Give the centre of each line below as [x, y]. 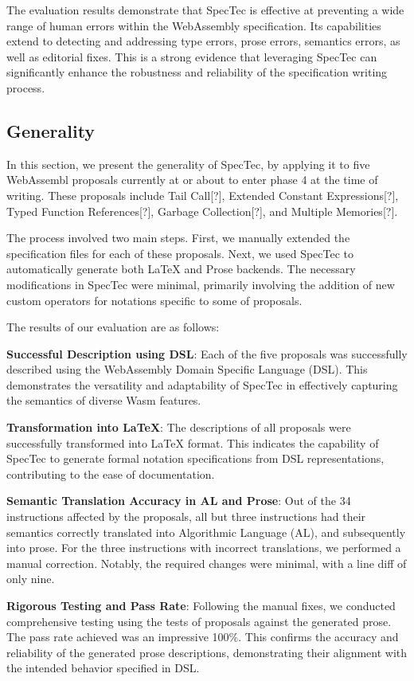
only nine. [31, 579]
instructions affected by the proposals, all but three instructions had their [186, 517]
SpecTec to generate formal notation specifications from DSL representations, [195, 458]
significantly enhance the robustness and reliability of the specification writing [197, 72]
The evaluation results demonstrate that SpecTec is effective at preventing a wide [205, 10]
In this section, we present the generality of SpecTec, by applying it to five [188, 164]
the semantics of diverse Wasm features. [104, 400]
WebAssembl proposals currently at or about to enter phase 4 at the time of [192, 180]
